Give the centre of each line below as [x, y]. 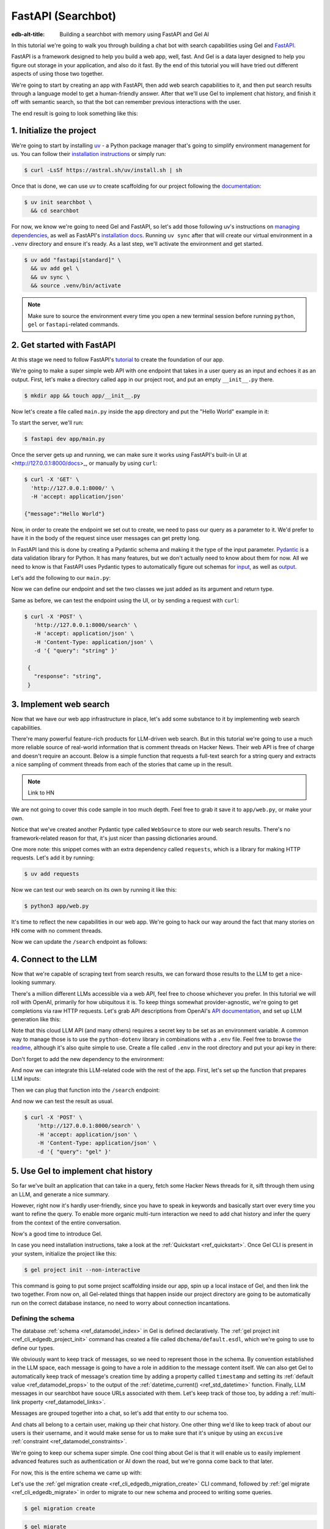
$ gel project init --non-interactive [82, 1270]
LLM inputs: [26, 1079]
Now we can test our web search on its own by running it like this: [94, 890]
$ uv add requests [52, 874]
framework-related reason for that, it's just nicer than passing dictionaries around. [115, 838]
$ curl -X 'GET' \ [52, 479]
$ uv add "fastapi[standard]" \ [73, 260]
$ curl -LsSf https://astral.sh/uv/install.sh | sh [103, 170]
